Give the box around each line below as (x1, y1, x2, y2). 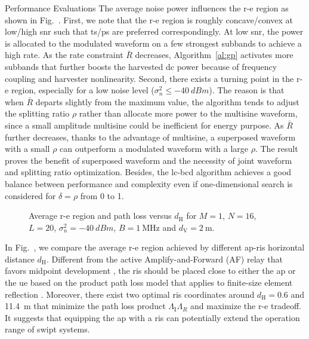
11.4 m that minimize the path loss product (5, 300, 166, 312)
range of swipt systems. (5, 323, 90, 335)
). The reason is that (209, 84, 285, 96)
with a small (5, 142, 50, 155)
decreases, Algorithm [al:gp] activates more (135, 48, 293, 61)
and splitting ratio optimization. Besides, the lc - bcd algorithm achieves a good (5, 166, 292, 178)
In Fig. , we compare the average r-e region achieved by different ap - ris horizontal (5, 241, 305, 254)
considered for (5, 189, 56, 201)
